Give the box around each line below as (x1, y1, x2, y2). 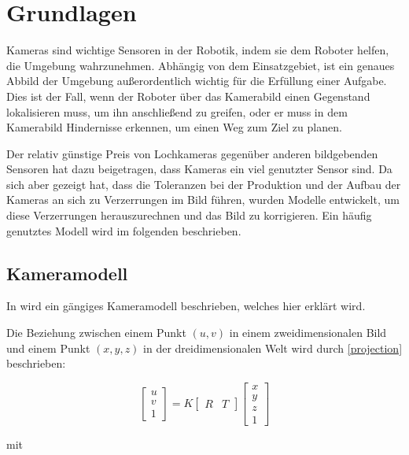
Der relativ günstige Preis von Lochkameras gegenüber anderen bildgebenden (6, 145, 378, 161)
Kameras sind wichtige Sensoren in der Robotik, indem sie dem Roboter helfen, (6, 42, 389, 58)
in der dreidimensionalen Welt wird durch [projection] (143, 339, 403, 356)
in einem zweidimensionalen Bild (229, 324, 387, 341)
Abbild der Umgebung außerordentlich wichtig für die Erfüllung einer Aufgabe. (6, 72, 387, 89)
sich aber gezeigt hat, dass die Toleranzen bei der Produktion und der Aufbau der (6, 176, 401, 192)
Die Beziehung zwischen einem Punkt (6, 324, 186, 341)
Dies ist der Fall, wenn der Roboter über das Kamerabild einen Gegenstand (6, 87, 370, 104)
